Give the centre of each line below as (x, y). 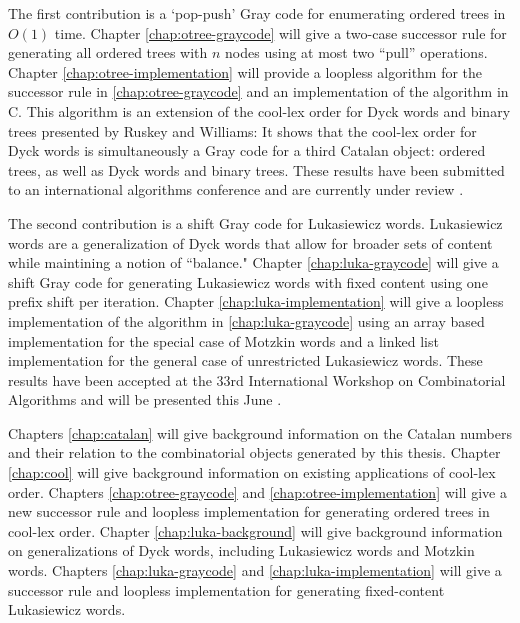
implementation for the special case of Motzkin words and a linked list (223, 340)
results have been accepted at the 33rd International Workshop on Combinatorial (257, 379)
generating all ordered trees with (108, 52)
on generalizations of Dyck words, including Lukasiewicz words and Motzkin (241, 550)
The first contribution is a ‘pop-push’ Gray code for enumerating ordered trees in (257, 13)
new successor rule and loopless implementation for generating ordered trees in (249, 511)
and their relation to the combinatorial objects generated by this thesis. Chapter (254, 452)
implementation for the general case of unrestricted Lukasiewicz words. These (245, 360)
